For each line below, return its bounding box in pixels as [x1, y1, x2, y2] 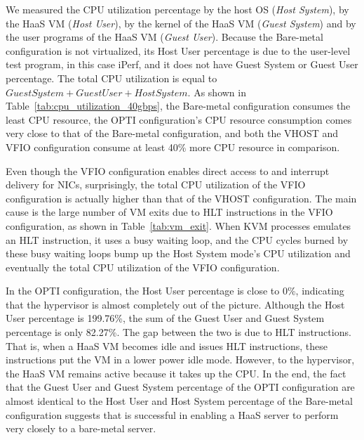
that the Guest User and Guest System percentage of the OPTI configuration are [6, 380, 355, 394]
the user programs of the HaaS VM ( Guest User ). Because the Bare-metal [6, 30, 323, 44]
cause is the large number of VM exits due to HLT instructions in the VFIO [6, 205, 333, 219]
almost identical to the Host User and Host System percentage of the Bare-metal [6, 394, 353, 408]
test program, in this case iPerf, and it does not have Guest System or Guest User [6, 57, 358, 72]
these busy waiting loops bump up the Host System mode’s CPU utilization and [6, 246, 351, 261]
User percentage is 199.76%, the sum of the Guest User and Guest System [6, 311, 325, 325]
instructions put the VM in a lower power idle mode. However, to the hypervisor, [6, 352, 355, 367]
